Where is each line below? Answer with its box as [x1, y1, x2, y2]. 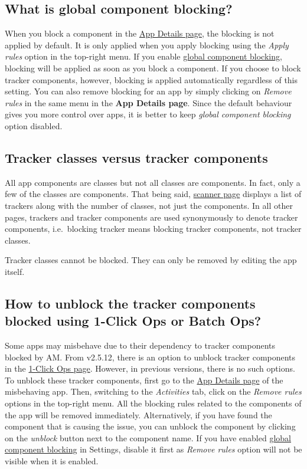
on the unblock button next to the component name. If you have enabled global [5, 431, 291, 444]
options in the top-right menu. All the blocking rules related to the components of [5, 397, 302, 409]
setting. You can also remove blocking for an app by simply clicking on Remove [5, 85, 292, 97]
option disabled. [5, 119, 63, 132]
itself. [5, 265, 25, 277]
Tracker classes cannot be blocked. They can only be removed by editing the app [5, 254, 297, 266]
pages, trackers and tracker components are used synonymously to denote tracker [5, 211, 298, 223]
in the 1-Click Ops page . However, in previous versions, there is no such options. [5, 362, 295, 375]
